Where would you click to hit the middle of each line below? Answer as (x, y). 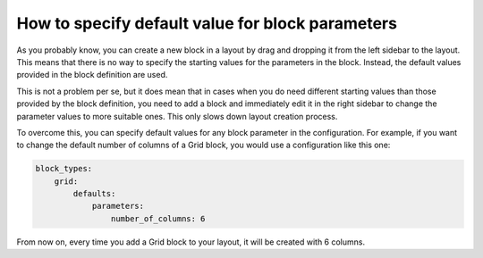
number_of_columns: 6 (158, 218)
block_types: (64, 169)
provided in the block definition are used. (92, 75)
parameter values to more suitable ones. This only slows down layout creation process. (177, 116)
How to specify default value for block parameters (207, 23)
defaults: (94, 194)
